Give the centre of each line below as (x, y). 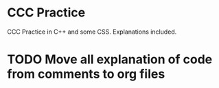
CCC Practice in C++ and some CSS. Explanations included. (92, 32)
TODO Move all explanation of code (110, 59)
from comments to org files (86, 74)
